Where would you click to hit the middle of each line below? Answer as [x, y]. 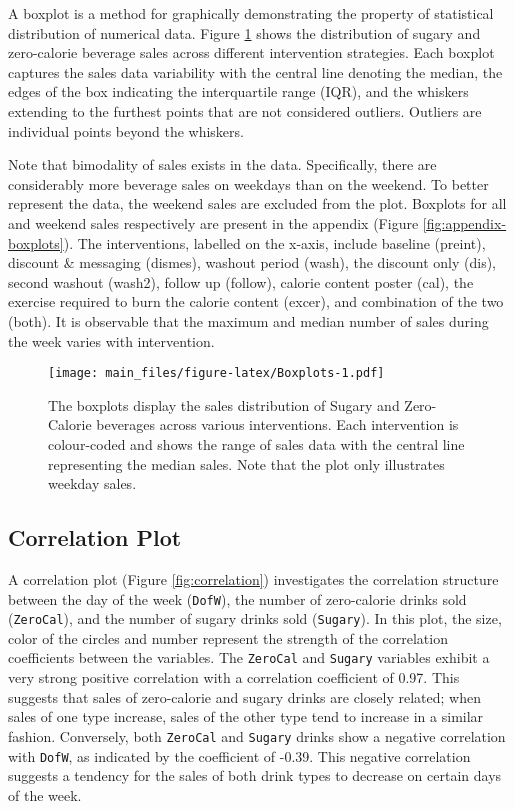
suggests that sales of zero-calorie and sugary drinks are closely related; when [244, 696]
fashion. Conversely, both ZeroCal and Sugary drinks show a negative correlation [257, 735]
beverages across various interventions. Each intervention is [277, 424]
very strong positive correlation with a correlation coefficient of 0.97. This [234, 677]
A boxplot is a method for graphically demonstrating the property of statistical [251, 13]
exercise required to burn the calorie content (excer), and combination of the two [256, 301]
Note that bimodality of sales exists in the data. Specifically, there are [222, 164]
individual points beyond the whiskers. [126, 130]
